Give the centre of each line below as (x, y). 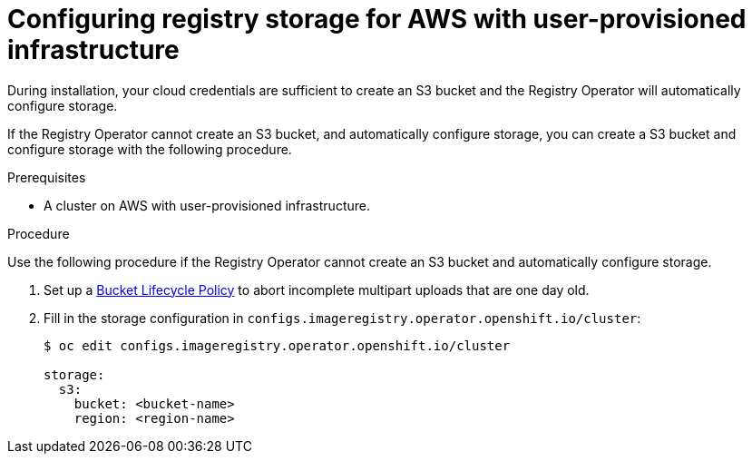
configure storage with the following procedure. (150, 149)
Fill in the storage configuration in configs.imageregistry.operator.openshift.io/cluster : (342, 318)
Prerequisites (47, 177)
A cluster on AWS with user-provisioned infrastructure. (207, 205)
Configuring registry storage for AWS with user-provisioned (377, 19)
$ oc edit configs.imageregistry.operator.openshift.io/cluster (277, 345)
